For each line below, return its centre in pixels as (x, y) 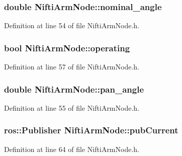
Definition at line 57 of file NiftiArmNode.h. (72, 67)
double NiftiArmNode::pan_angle (74, 89)
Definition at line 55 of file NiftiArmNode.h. (72, 107)
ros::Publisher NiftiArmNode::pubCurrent (91, 130)
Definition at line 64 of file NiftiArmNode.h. (72, 149)
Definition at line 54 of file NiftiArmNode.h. (72, 25)
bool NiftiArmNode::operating (67, 48)
